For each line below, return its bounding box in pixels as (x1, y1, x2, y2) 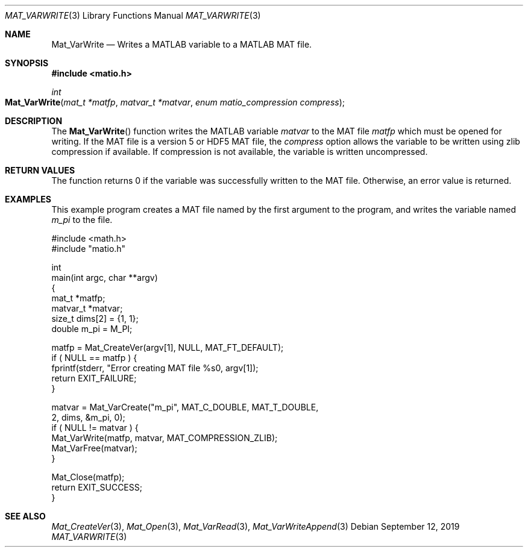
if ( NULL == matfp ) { (51, 353, 137, 363)
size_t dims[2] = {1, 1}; (51, 313, 139, 324)
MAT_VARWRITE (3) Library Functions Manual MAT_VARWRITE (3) (5, 10, 261, 20)
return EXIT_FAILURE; (51, 373, 137, 383)
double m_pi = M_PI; (51, 324, 133, 334)
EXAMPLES (5, 194, 51, 204)
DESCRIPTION (5, 116, 63, 126)
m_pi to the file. (51, 215, 113, 225)
